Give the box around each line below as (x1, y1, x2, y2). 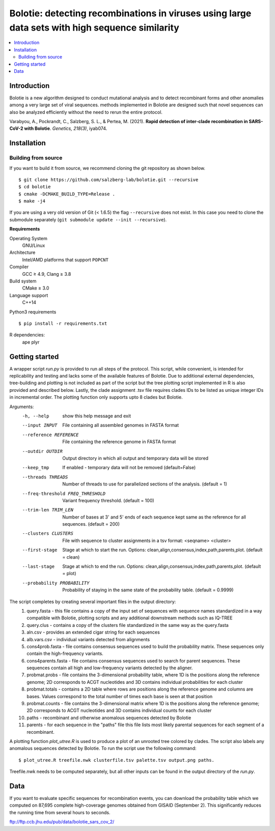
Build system (9, 278, 37, 284)
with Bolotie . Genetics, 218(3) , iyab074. (24, 125, 107, 132)
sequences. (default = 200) (62, 521, 120, 527)
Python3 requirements (9, 308, 57, 315)
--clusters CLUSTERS (22, 531, 74, 536)
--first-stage (22, 547, 58, 553)
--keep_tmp (22, 465, 49, 471)
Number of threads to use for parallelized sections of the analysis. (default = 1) (62, 481, 228, 487)
